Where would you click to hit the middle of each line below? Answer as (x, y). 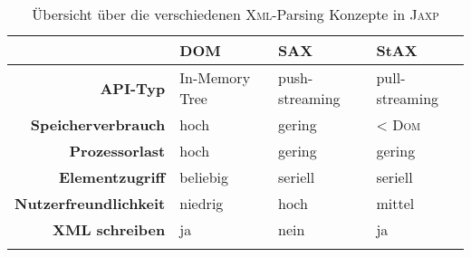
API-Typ (133, 88)
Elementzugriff (112, 177)
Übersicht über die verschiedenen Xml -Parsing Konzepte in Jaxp (235, 14)
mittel (395, 203)
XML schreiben (109, 229)
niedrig (202, 203)
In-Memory (215, 77)
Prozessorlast (117, 151)
